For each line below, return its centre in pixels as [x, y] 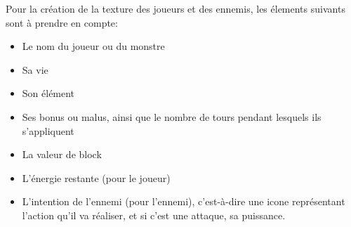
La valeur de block [62, 154]
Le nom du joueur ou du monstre [93, 46]
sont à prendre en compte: [62, 22]
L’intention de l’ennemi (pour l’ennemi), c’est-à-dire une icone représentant [184, 201]
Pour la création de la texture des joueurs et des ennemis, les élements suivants [175, 8]
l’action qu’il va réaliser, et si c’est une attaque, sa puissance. [154, 215]
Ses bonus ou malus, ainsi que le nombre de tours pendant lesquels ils [172, 116]
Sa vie [35, 69]
